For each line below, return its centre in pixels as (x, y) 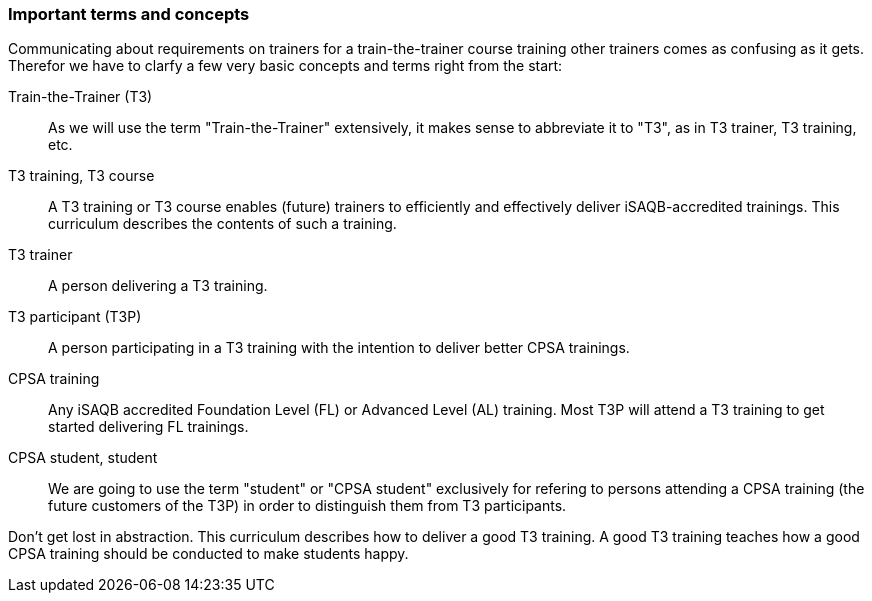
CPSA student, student (83, 458)
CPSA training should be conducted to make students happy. (208, 554)
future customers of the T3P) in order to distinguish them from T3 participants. (307, 506)
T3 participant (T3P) (75, 317)
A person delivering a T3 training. (158, 286)
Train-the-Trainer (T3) (80, 97)
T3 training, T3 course (81, 176)
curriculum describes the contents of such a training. (222, 224)
